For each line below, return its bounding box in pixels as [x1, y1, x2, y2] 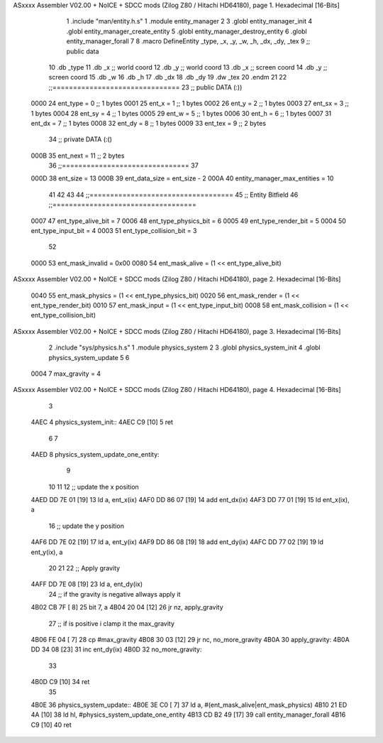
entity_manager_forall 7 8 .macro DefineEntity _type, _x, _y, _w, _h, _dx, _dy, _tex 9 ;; [66, 37, 311, 45]
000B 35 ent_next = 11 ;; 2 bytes [30, 151, 125, 160]
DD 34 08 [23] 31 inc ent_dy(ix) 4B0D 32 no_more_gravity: [30, 645, 202, 653]
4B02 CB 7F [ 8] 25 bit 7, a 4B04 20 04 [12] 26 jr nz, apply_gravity [30, 603, 223, 612]
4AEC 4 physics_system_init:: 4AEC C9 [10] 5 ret [30, 418, 174, 426]
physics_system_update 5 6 [48, 353, 130, 362]
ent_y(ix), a [30, 548, 63, 556]
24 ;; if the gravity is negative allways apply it [48, 590, 181, 598]
